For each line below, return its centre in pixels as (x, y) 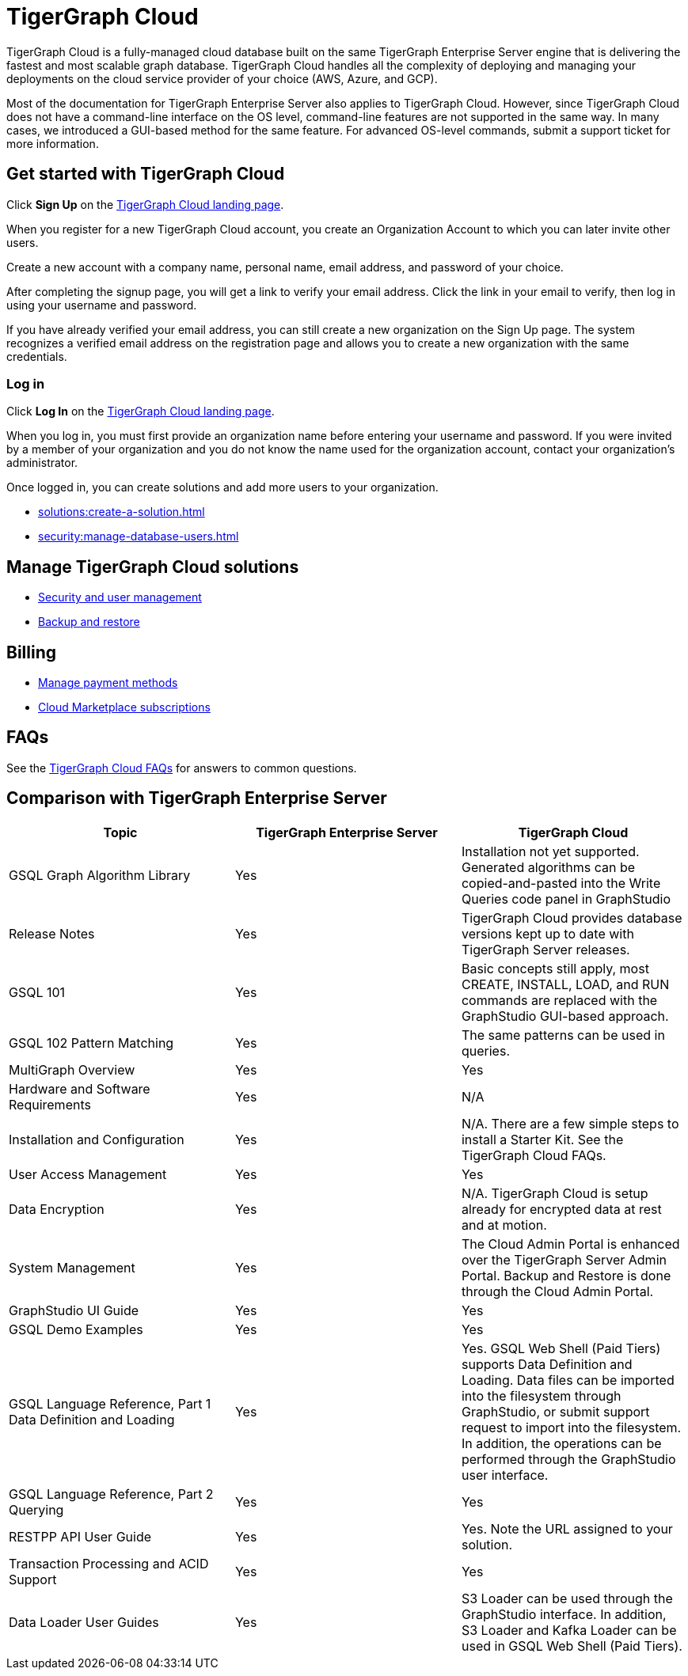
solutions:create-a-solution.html (122, 512)
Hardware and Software (80, 1088)
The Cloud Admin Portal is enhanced (570, 1244)
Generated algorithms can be (548, 867)
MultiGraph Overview (72, 1069)
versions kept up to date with (547, 933)
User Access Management (88, 1174)
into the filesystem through (541, 1395)
